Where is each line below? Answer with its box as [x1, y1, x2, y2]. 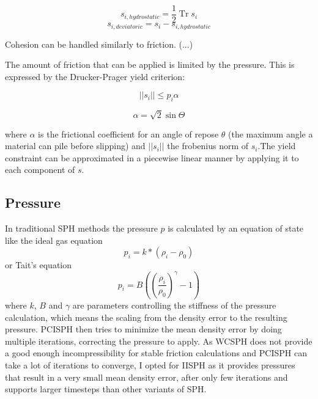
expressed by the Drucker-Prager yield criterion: [5, 70, 185, 82]
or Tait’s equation [5, 258, 72, 271]
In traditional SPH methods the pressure [5, 222, 158, 235]
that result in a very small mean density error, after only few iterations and [5, 370, 288, 383]
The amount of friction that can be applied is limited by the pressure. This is [5, 58, 295, 71]
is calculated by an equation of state [168, 222, 304, 235]
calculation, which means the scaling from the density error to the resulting [5, 310, 287, 323]
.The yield [257, 139, 296, 152]
